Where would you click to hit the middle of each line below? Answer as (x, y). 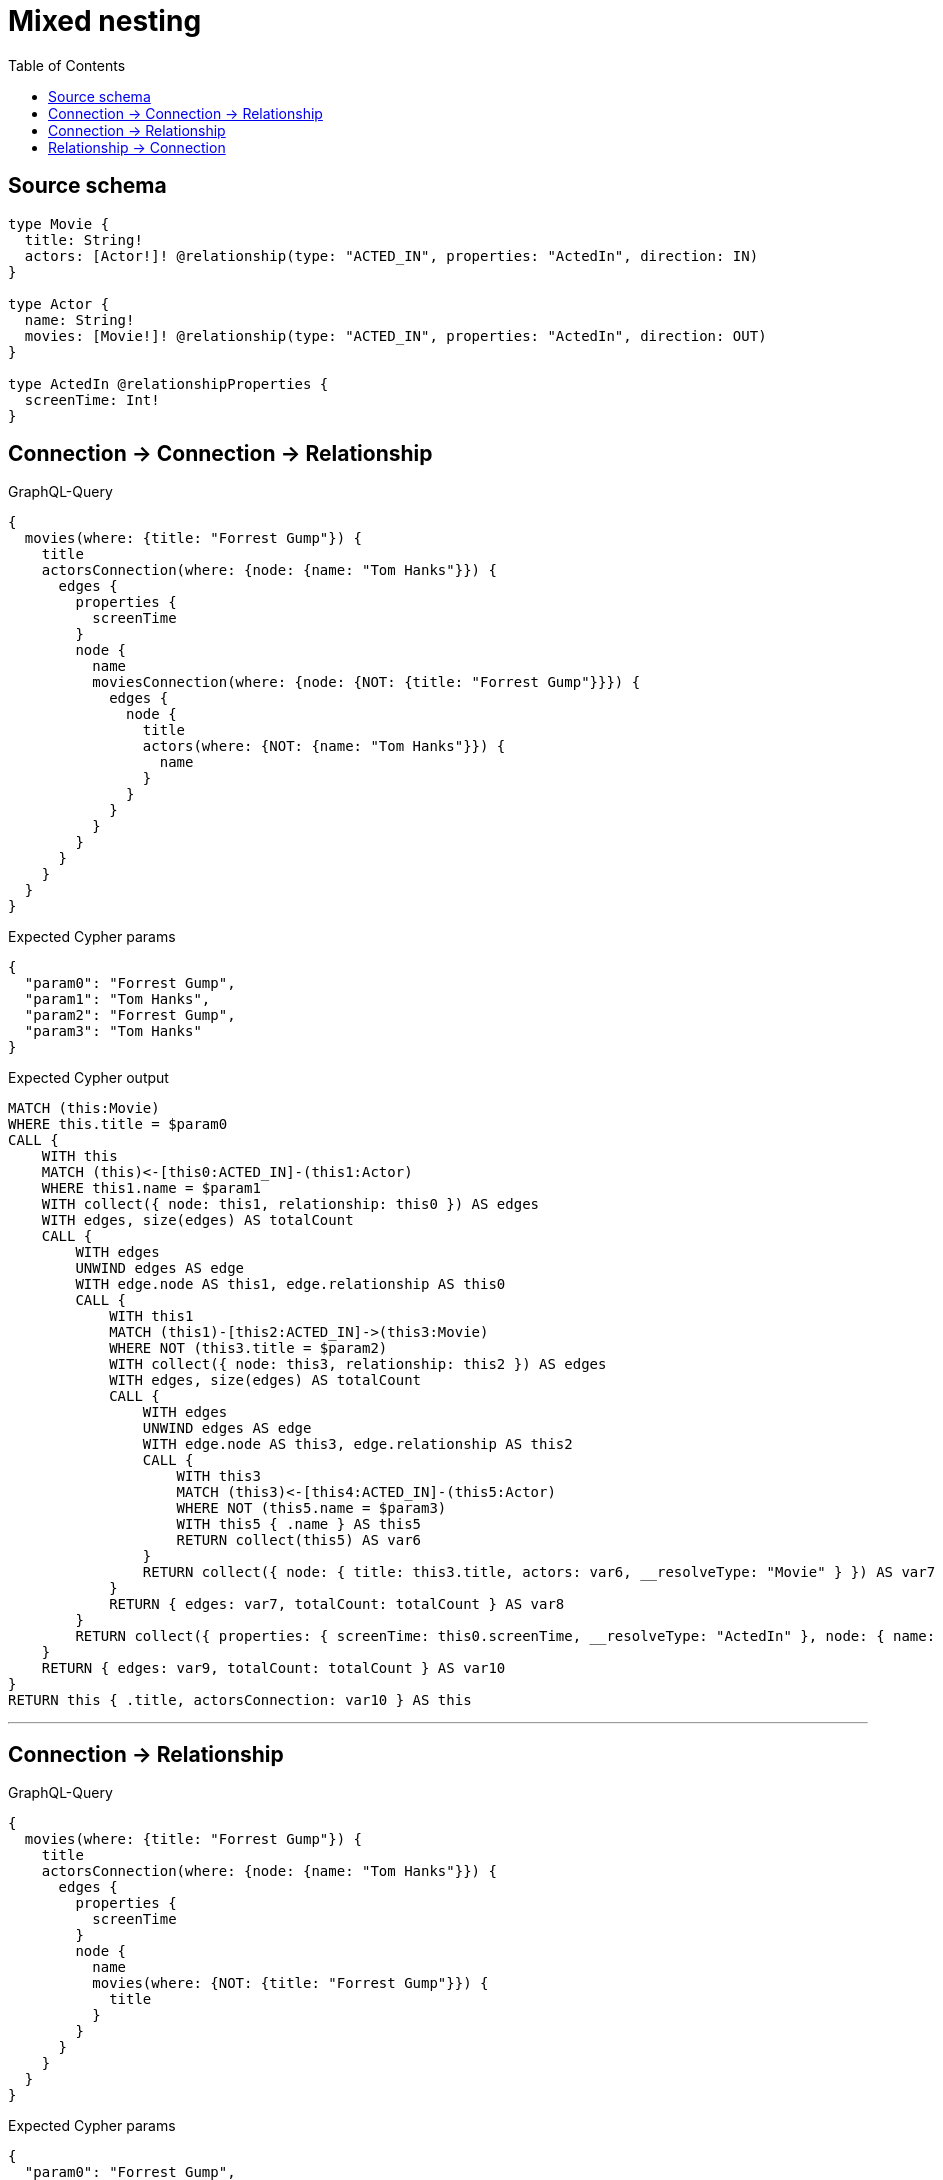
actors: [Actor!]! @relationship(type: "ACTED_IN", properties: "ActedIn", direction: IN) (391, 255)
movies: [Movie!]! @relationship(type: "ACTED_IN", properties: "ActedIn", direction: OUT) (395, 335)
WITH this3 (218, 1476)
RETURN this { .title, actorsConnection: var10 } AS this (240, 1700)
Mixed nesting (105, 21)
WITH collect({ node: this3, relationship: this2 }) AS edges (358, 1364)
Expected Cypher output (88, 1078)
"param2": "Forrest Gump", (130, 1015)
